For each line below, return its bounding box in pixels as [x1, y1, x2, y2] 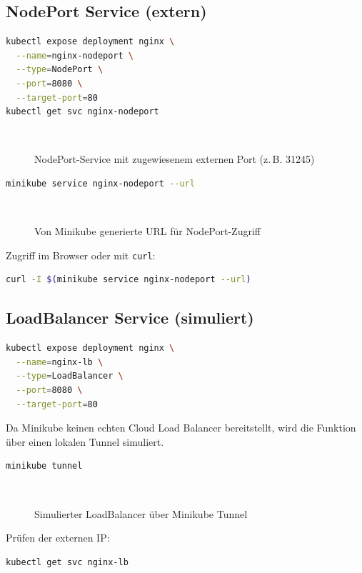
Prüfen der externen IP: [6, 530, 110, 545]
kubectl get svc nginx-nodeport [6, 106, 159, 117]
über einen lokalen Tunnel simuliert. [6, 434, 164, 449]
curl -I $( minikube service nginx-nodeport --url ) [6, 274, 251, 285]
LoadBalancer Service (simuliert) [6, 307, 254, 329]
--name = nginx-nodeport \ [16, 50, 134, 61]
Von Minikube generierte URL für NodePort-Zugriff [34, 224, 261, 239]
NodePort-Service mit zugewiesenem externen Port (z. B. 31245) [34, 151, 315, 166]
